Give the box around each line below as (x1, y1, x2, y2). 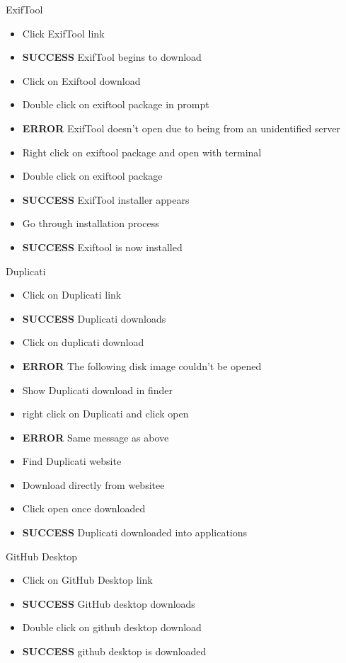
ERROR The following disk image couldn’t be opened (22, 358, 262, 373)
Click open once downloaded (22, 501, 146, 516)
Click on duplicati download (22, 335, 144, 350)
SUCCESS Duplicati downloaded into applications (22, 525, 248, 540)
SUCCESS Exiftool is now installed (22, 239, 183, 254)
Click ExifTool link (22, 25, 105, 40)
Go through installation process (22, 216, 159, 231)
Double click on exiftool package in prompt (22, 97, 209, 112)
